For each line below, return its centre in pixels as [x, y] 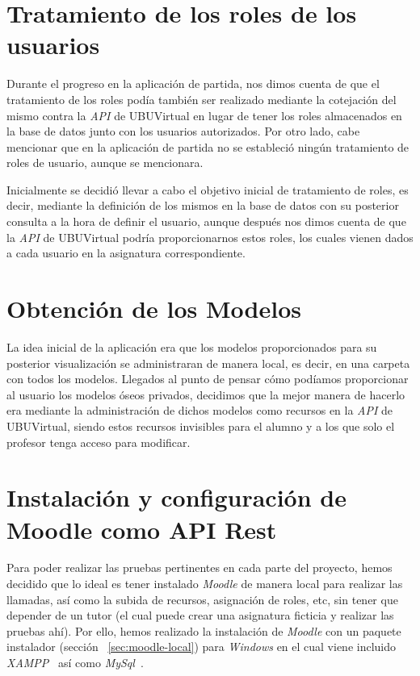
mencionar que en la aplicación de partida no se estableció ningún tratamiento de [208, 146]
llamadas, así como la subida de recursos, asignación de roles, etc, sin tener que [202, 599]
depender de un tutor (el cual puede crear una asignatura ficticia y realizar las [200, 615]
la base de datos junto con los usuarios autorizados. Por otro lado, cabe [183, 131]
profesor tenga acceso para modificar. [99, 442]
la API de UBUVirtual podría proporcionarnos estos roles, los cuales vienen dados [210, 237]
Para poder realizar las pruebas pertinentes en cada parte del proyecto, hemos [199, 568]
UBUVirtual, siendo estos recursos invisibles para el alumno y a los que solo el [201, 426]
